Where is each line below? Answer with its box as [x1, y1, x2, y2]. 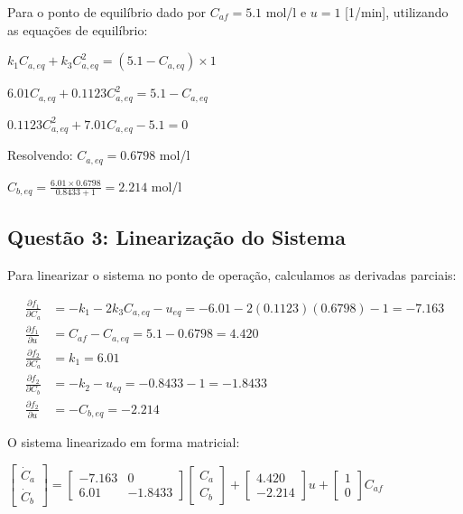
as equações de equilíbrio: [7, 20, 148, 39]
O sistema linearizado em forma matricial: [7, 432, 240, 451]
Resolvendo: [7, 145, 73, 164]
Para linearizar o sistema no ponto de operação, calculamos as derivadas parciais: [7, 265, 457, 284]
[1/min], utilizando [345, 3, 449, 21]
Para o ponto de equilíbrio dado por [7, 3, 207, 21]
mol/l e [265, 3, 307, 21]
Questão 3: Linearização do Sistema [7, 222, 346, 250]
